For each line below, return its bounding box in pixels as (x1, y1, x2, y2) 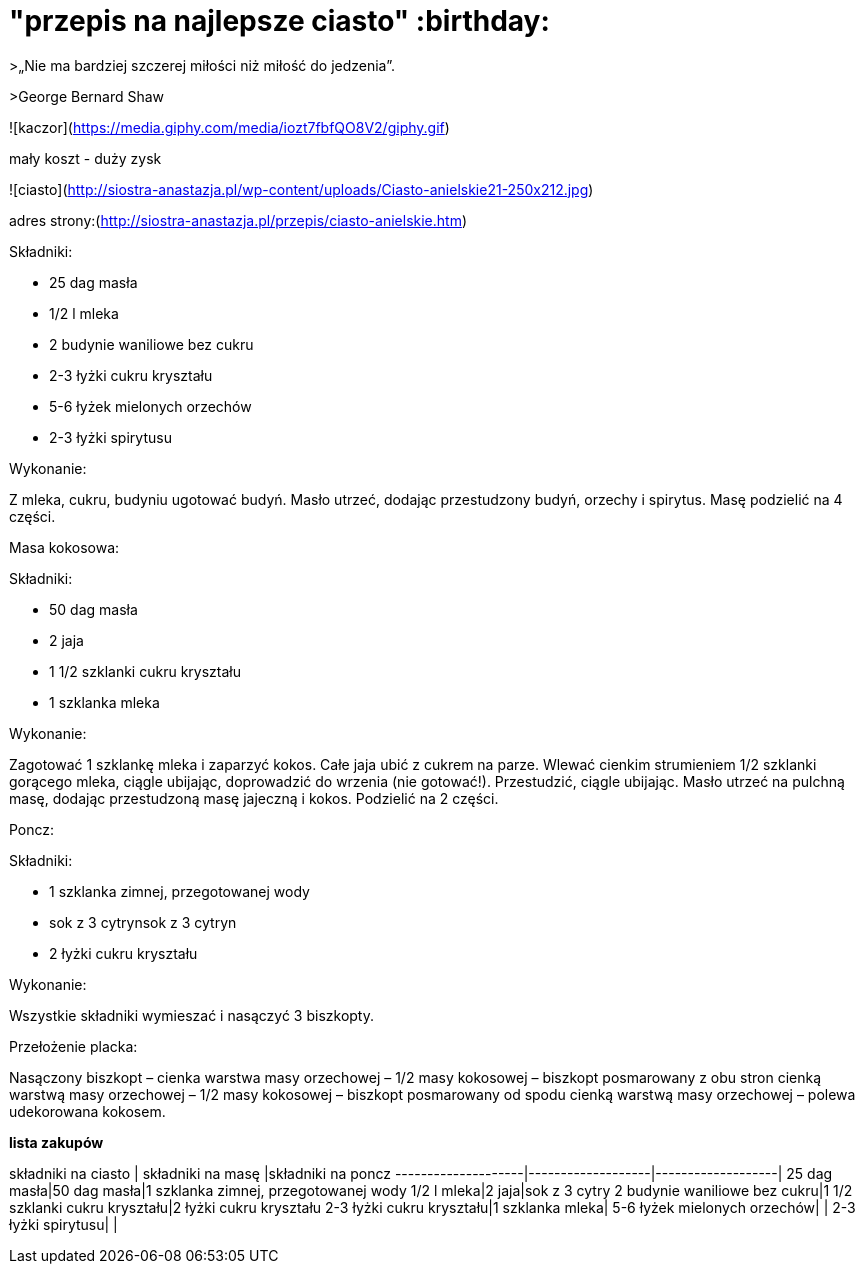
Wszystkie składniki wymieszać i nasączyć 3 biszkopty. (9, 1006, 374, 1024)
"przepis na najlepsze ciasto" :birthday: (9, 4, 550, 38)
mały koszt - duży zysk (9, 149, 162, 167)
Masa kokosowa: (9, 538, 120, 556)
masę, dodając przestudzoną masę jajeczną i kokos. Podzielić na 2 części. (9, 789, 499, 807)
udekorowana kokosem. (9, 1102, 166, 1120)
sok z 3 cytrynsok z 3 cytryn (49, 913, 237, 931)
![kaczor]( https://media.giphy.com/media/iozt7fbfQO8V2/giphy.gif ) (9, 118, 450, 136)
